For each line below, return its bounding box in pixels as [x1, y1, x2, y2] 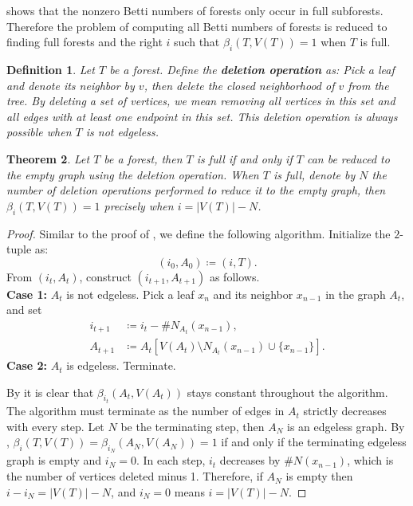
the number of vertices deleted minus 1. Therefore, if [6, 468, 263, 484]
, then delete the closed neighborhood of [144, 76, 335, 93]
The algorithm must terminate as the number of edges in [6, 402, 285, 419]
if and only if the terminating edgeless [221, 433, 407, 450]
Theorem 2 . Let [6, 150, 90, 167]
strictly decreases [303, 402, 387, 419]
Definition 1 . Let [6, 61, 95, 77]
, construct [79, 268, 132, 284]
